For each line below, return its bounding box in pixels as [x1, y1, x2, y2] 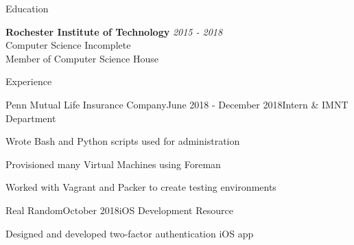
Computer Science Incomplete [5, 38, 131, 52]
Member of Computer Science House [5, 51, 158, 65]
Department [5, 110, 56, 125]
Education [5, 1, 49, 15]
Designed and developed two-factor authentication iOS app [5, 226, 254, 240]
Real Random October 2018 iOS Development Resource [5, 202, 233, 217]
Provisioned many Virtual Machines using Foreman [5, 156, 221, 171]
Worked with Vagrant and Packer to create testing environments [5, 180, 276, 194]
